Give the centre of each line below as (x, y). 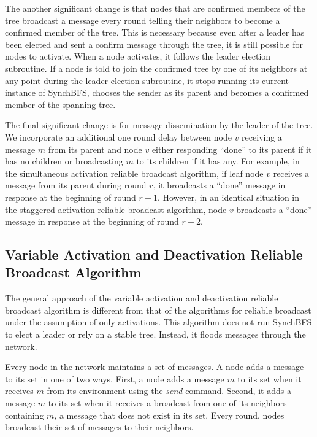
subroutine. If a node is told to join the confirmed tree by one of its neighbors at (156, 68)
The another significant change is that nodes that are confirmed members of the (155, 8)
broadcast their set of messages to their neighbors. (99, 427)
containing (25, 415)
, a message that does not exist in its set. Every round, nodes (169, 415)
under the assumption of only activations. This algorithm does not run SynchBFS (158, 322)
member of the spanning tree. (60, 104)
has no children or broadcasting (64, 161)
